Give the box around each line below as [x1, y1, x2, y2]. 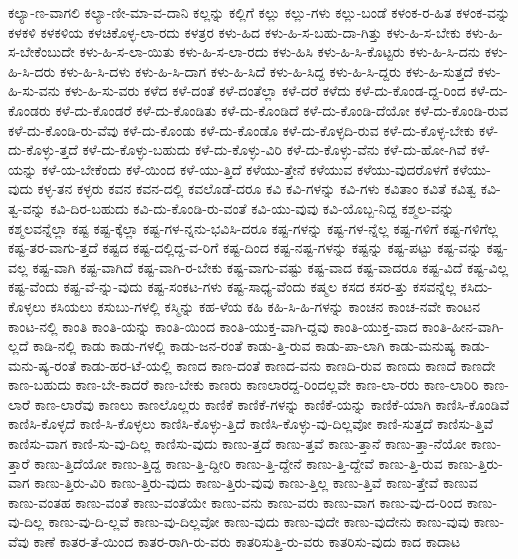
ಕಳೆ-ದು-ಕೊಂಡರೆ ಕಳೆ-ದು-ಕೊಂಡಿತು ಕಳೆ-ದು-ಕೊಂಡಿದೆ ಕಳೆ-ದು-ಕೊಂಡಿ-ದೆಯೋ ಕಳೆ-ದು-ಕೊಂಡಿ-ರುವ [55, 99, 509, 120]
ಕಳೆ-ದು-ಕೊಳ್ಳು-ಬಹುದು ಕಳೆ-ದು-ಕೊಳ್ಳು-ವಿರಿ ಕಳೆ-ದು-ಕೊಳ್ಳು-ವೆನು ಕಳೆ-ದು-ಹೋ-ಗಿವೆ [82, 139, 467, 160]
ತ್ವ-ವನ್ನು [8, 197, 46, 218]
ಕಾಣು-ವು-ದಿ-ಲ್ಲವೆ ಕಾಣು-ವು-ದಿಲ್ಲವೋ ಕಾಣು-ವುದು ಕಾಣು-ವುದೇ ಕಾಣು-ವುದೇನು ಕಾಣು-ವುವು [48, 511, 470, 532]
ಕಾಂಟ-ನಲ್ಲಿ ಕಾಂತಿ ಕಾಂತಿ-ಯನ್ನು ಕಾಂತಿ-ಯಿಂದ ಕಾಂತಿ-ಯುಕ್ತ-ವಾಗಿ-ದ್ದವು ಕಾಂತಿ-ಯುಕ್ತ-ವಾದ [8, 315, 418, 336]
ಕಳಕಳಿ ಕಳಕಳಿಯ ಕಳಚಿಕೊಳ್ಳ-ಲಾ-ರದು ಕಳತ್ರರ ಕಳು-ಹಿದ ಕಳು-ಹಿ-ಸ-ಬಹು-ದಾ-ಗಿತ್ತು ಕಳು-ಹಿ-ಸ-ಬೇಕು [8, 21, 461, 42]
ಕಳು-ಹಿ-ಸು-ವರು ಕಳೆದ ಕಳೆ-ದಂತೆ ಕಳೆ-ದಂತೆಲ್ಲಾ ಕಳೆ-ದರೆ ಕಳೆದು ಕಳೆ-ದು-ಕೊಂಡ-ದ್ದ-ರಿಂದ [64, 80, 466, 101]
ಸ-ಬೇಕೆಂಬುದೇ [8, 41, 75, 62]
